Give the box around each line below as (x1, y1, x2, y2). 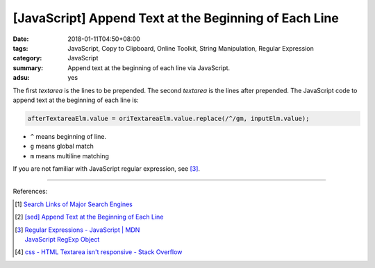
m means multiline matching (30, 151, 109, 160)
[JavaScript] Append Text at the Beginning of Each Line (12, 10, 340, 26)
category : (12, 54, 42, 62)
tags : (12, 44, 28, 52)
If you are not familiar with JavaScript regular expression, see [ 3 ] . (12, 165, 201, 173)
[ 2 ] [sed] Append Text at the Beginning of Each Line (15, 212, 164, 221)
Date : (12, 35, 29, 43)
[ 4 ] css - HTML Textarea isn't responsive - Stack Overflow (15, 248, 183, 256)
